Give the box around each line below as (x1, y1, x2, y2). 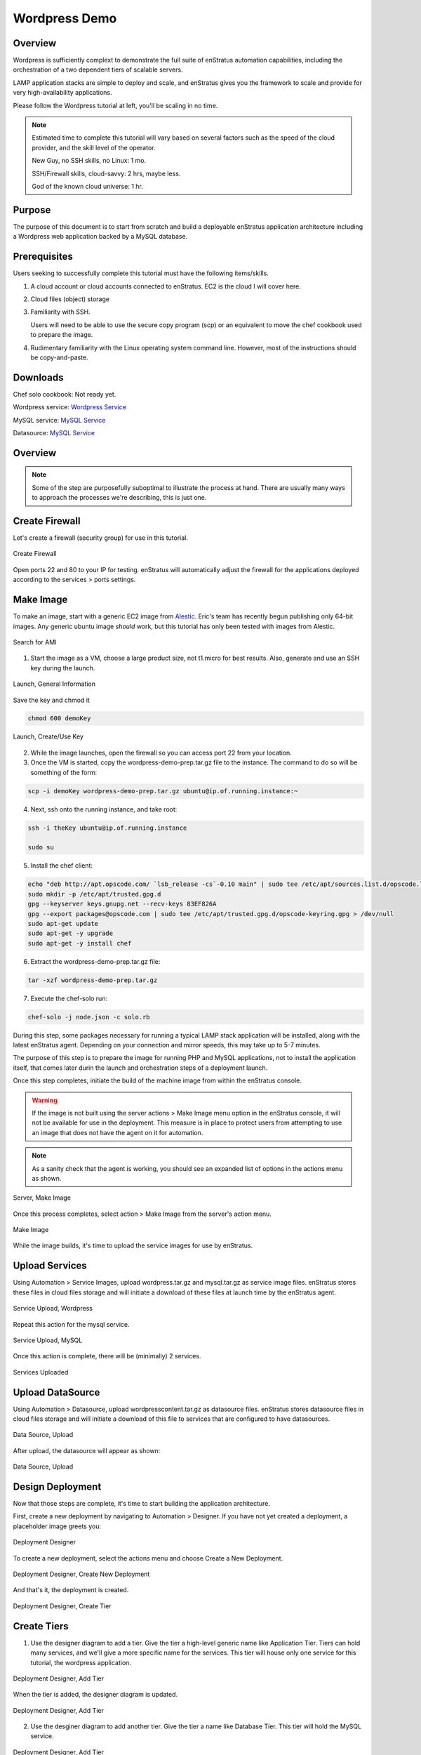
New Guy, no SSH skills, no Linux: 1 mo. (32, 157, 147, 165)
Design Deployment (13, 1481, 102, 1492)
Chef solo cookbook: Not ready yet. (13, 390, 116, 398)
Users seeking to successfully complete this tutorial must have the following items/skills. (13, 269, 269, 277)
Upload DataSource (13, 1386, 100, 1398)
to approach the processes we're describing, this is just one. (32, 494, 207, 502)
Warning (32, 1096, 58, 1104)
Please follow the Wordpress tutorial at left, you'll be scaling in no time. (13, 101, 218, 110)
